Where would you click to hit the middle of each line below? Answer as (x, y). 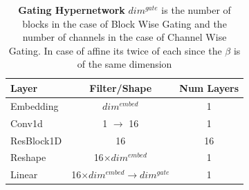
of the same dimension (124, 64)
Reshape (28, 157)
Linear (24, 174)
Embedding (35, 105)
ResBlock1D (36, 140)
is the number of (196, 10)
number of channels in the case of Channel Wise (124, 37)
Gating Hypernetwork (72, 10)
